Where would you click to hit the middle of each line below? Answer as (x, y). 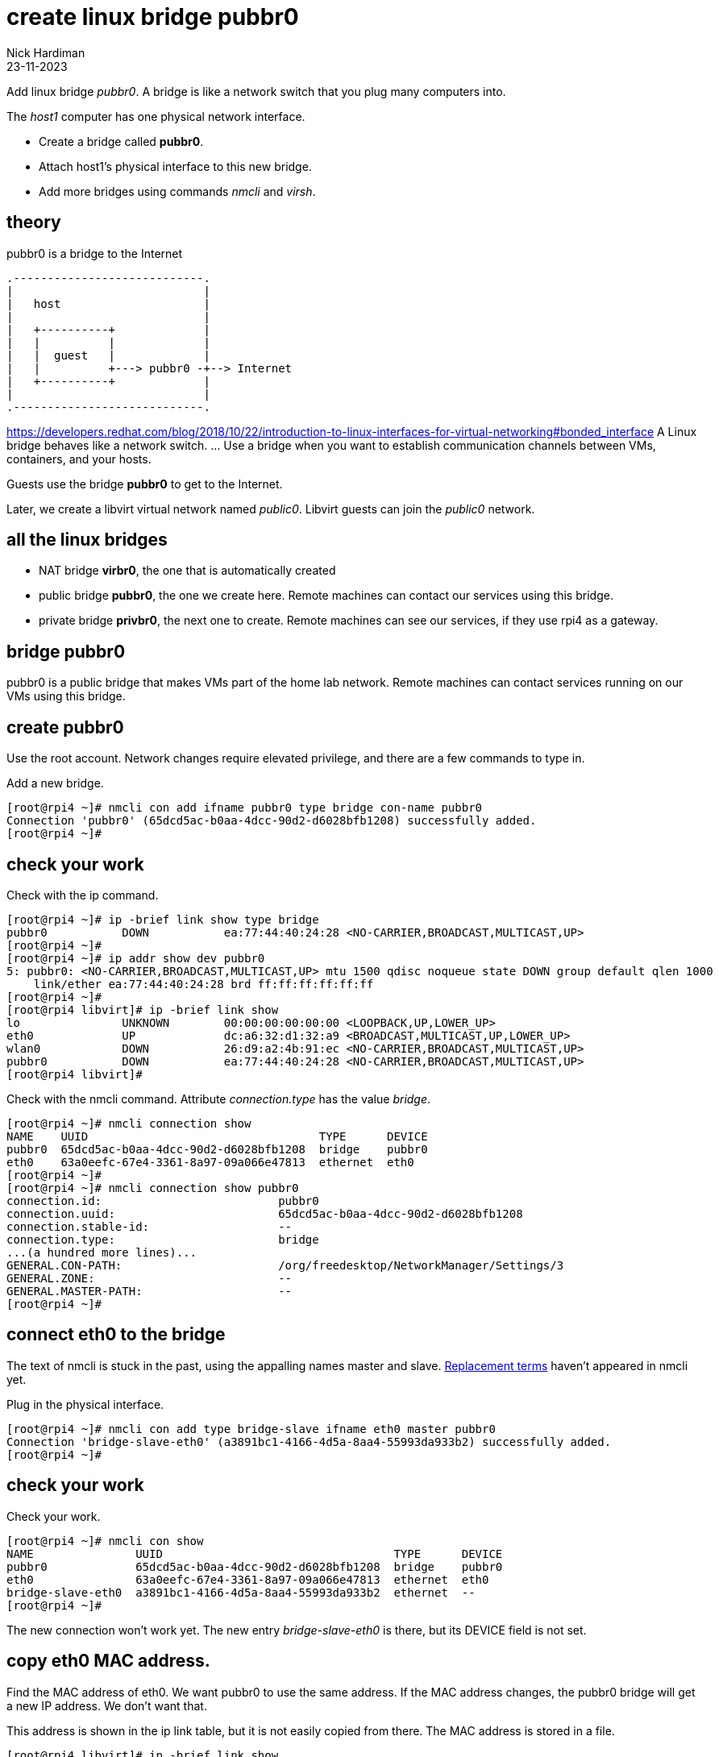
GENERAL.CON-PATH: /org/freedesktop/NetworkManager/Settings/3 (285, 1265)
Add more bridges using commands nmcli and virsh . (177, 191)
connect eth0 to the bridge (116, 1335)
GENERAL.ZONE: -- (150, 1278)
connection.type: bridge (163, 1239)
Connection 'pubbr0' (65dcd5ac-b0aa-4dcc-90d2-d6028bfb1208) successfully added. (272, 821)
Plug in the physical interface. (85, 1404)
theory (34, 222)
